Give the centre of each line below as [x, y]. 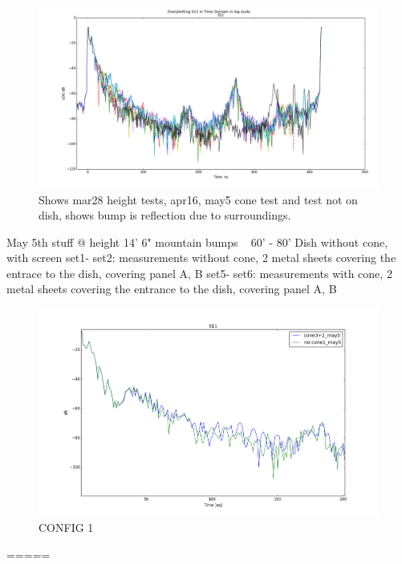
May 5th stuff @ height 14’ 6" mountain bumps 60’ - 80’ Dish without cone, [197, 242]
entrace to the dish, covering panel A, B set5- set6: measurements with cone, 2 [199, 273]
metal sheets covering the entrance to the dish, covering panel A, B [172, 289]
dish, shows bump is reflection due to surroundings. [165, 215]
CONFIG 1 [66, 528]
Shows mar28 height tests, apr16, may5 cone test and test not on [198, 199]
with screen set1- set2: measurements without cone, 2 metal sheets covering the [201, 258]
